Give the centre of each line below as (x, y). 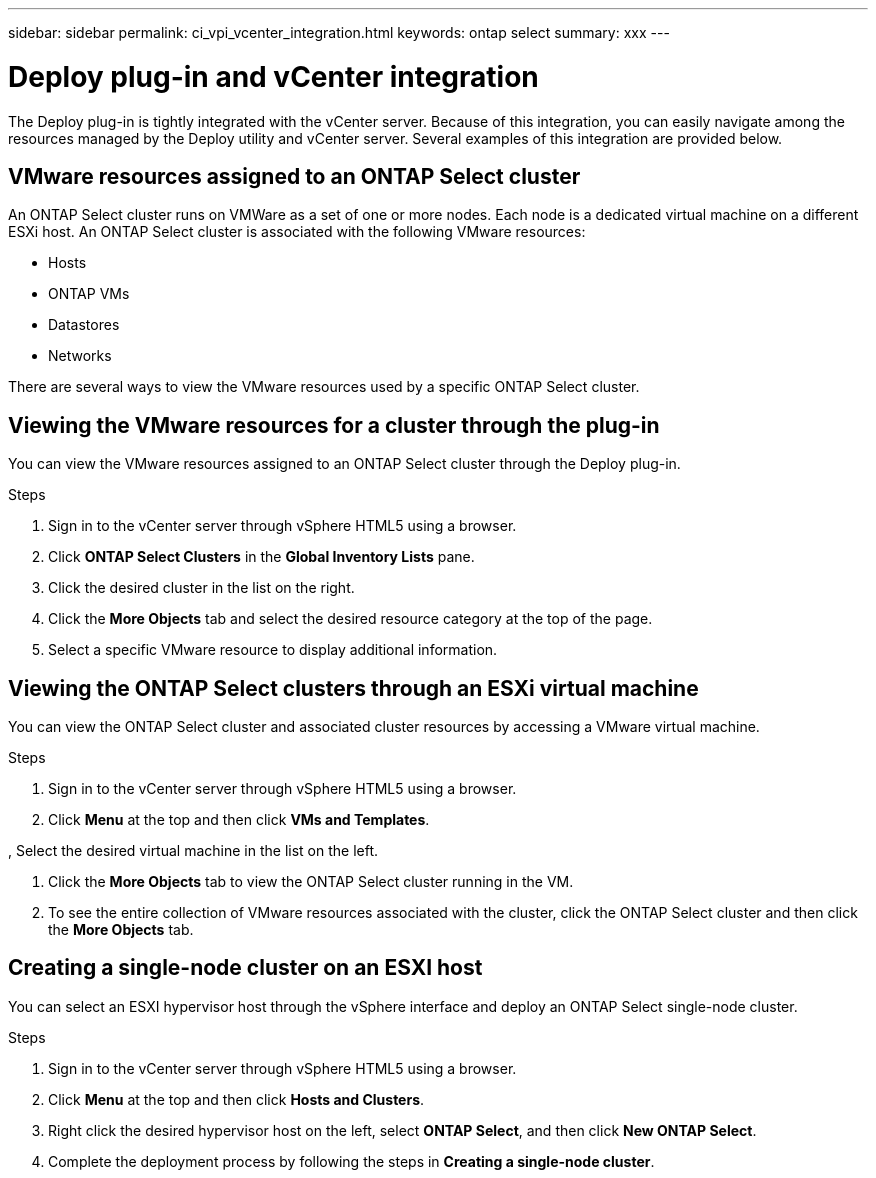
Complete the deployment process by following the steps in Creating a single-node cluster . (351, 1161)
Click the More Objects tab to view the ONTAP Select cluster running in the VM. (311, 882)
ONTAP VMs (89, 294)
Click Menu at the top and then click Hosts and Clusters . (236, 1099)
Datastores (84, 325)
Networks (80, 356)
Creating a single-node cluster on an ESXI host (245, 968)
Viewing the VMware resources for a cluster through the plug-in (334, 425)
